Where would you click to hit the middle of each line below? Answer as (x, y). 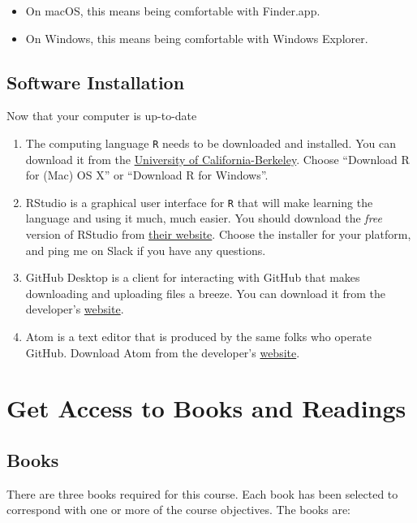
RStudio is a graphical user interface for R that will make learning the (199, 202)
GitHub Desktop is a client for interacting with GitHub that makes (193, 277)
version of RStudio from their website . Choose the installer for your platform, (218, 234)
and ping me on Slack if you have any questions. (146, 250)
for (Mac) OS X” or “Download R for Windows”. (147, 175)
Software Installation (96, 82)
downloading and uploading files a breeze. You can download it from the (205, 293)
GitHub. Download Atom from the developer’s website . (163, 352)
